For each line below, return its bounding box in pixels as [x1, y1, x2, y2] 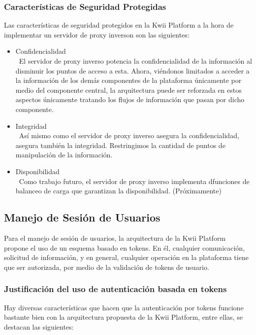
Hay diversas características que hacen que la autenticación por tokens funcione [4, 302, 244, 312]
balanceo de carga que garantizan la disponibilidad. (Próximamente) [15, 186, 222, 196]
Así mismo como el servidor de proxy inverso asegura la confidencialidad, [19, 130, 239, 141]
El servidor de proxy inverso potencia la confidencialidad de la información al [19, 56, 252, 66]
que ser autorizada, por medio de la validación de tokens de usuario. [4, 261, 209, 272]
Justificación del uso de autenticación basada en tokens [4, 283, 227, 295]
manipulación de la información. [15, 149, 113, 160]
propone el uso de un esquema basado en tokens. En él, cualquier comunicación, [4, 242, 245, 253]
